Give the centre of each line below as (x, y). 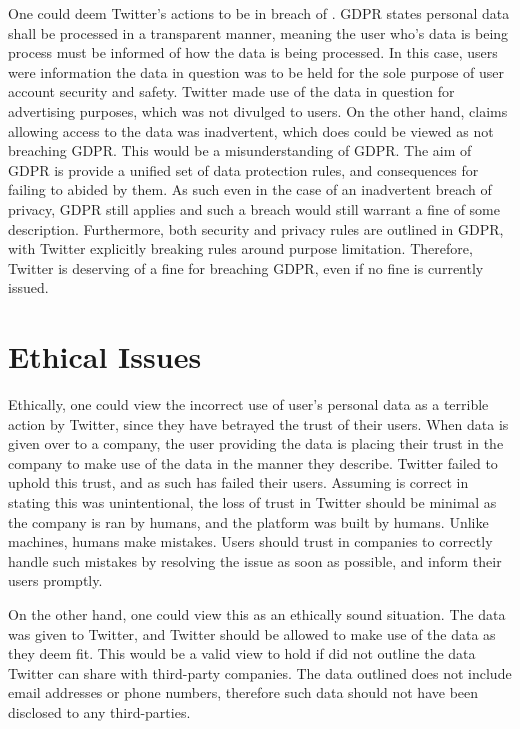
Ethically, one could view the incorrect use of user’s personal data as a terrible (248, 404)
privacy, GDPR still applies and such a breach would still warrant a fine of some (254, 208)
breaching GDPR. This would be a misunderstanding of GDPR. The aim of (240, 150)
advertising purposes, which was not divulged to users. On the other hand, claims (258, 110)
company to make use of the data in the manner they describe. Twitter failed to (253, 462)
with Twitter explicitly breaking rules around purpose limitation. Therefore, (240, 248)
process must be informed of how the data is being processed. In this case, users (253, 52)
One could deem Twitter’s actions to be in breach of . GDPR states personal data (259, 13)
